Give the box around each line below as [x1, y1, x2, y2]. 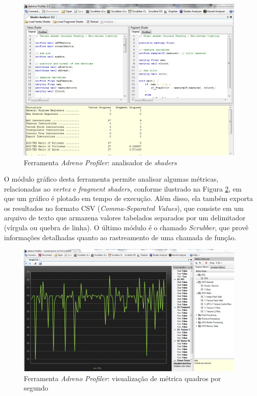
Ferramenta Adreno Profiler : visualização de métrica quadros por [24, 373, 221, 383]
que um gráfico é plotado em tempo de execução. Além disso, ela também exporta [4, 193, 253, 203]
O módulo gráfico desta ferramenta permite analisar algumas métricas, [4, 174, 219, 184]
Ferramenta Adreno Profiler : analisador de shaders [24, 157, 177, 167]
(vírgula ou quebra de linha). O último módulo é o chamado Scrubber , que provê [4, 222, 249, 233]
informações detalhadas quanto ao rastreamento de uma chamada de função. [4, 232, 237, 242]
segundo [24, 383, 49, 393]
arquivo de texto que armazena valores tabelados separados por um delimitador [4, 212, 246, 223]
